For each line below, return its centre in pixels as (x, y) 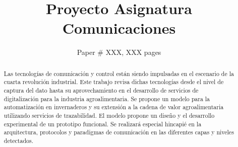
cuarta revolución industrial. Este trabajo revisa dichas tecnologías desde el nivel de (114, 82)
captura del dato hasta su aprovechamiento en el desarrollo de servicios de (101, 90)
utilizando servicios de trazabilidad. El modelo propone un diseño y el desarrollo (109, 115)
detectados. (18, 140)
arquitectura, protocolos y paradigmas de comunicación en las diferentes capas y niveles (119, 132)
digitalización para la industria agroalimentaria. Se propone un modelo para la (107, 98)
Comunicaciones (119, 28)
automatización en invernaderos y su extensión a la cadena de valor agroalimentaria (114, 107)
